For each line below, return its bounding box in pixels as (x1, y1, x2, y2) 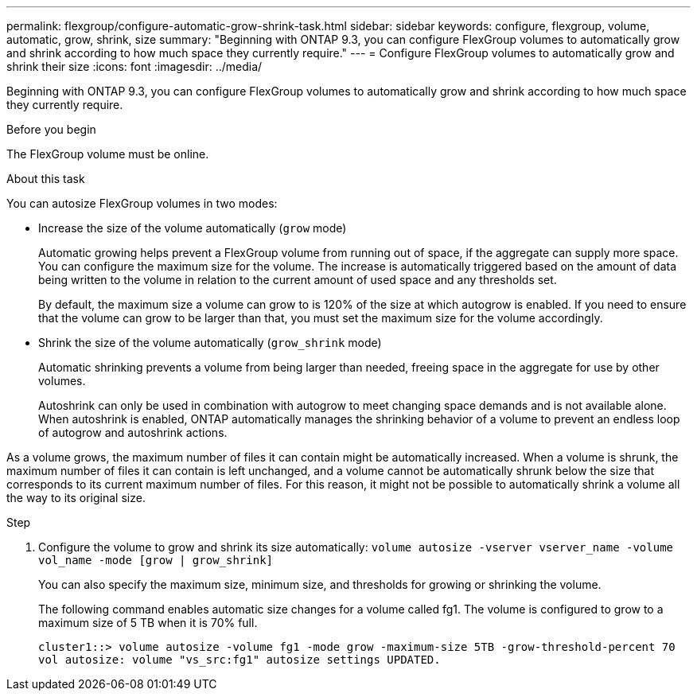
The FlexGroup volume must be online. (6, 147, 209, 161)
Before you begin (6, 123, 96, 136)
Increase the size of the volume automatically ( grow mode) (38, 221, 347, 235)
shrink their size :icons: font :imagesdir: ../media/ (6, 60, 263, 73)
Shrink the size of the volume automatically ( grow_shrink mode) (38, 336, 382, 349)
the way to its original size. (6, 491, 146, 504)
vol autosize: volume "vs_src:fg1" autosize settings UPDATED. (38, 653, 441, 666)
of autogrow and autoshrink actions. (38, 426, 228, 439)
